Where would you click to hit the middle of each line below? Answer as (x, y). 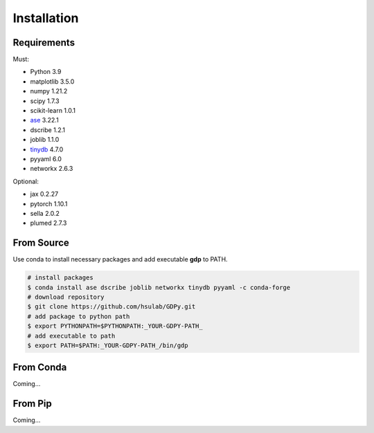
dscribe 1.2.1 (48, 130)
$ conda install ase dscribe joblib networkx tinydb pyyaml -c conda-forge (159, 287)
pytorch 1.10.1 (49, 203)
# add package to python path (79, 316)
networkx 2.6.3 (52, 169)
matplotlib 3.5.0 (52, 81)
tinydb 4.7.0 (47, 149)
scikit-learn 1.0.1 (53, 111)
